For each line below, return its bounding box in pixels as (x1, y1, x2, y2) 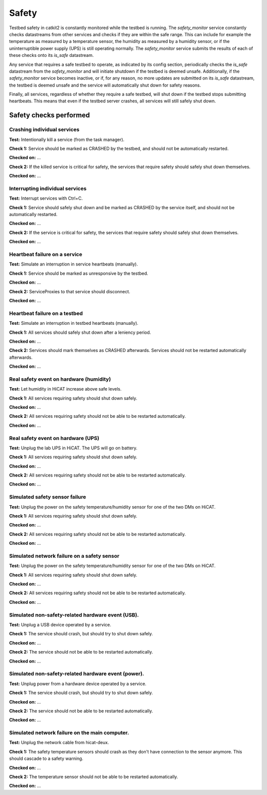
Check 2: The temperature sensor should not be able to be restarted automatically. (9, 774, 178, 780)
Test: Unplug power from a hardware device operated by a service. (9, 680, 147, 687)
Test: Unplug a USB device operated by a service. (9, 622, 111, 628)
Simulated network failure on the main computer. (9, 729, 130, 736)
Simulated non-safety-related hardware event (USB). (9, 611, 139, 618)
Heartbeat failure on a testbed (9, 309, 83, 316)
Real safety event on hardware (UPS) (9, 435, 99, 442)
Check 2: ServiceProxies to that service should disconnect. (9, 288, 131, 294)
